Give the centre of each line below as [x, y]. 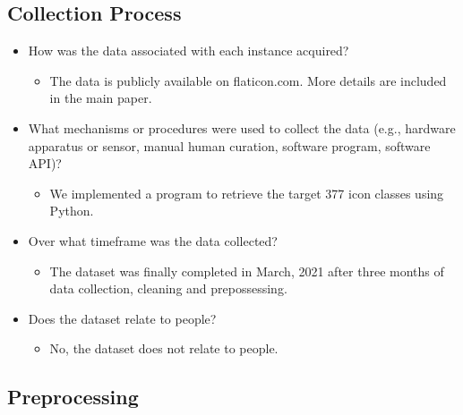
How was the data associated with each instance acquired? [189, 51]
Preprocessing [73, 397]
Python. [72, 211]
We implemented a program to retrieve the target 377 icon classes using [247, 193]
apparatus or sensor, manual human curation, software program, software [229, 145]
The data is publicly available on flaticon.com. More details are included [248, 80]
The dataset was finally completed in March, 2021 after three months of [247, 271]
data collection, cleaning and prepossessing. [168, 288]
